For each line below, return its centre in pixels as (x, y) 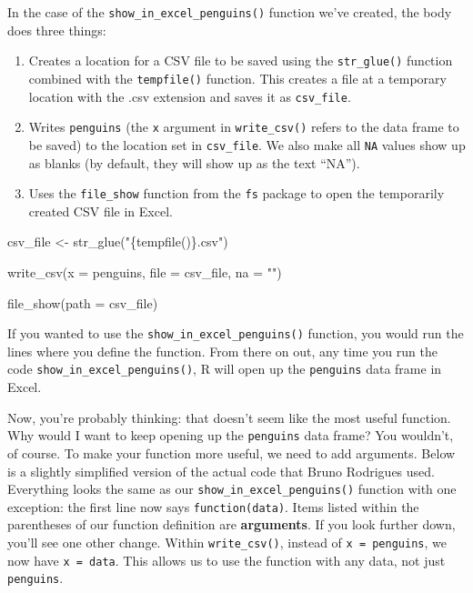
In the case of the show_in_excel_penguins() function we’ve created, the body (230, 12)
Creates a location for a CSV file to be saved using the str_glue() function (241, 60)
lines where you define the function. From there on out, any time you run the (222, 351)
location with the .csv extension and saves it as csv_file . (190, 96)
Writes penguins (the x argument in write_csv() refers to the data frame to (244, 127)
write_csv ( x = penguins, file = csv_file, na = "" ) (145, 271)
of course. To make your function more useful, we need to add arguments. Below (231, 452)
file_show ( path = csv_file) (83, 302)
